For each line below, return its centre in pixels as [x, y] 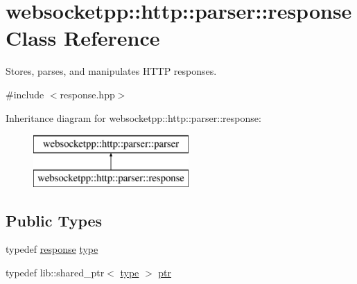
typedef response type [52, 249]
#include [25, 94]
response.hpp [87, 94]
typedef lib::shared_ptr [55, 273]
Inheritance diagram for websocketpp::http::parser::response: [133, 117]
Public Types [54, 220]
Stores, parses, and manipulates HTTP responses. [111, 71]
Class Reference [83, 38]
